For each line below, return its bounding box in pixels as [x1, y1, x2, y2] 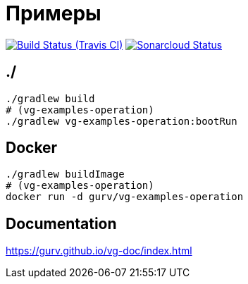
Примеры [6, 1, 101, 25]
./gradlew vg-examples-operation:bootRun [6, 115, 237, 127]
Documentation [6, 214, 117, 233]
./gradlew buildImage [6, 168, 125, 180]
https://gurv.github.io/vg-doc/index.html [6, 245, 192, 257]
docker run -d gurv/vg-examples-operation [6, 191, 244, 203]
